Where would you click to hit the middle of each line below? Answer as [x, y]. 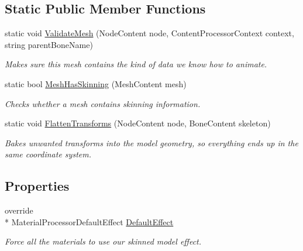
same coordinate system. [48, 154]
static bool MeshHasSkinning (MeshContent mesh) [96, 83]
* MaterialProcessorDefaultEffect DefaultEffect [89, 221]
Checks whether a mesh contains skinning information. [103, 103]
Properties [37, 186]
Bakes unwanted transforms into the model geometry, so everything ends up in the [151, 142]
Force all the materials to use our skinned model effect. [103, 241]
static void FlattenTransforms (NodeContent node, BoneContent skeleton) [138, 123]
